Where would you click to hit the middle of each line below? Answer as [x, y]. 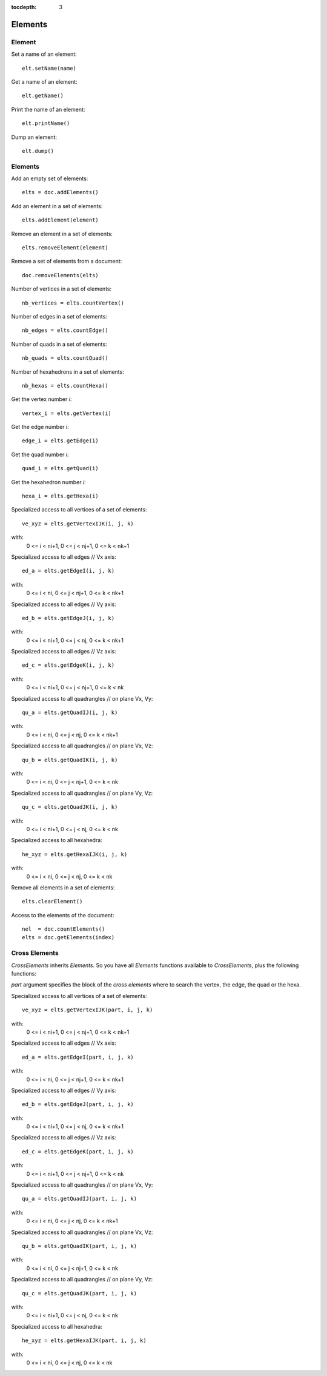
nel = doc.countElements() [64, 929]
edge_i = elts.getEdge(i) [61, 441]
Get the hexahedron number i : [48, 482]
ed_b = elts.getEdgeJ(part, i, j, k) [78, 1105]
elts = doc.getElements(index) [68, 938]
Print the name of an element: [48, 109]
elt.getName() [43, 96]
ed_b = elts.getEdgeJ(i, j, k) [68, 618]
